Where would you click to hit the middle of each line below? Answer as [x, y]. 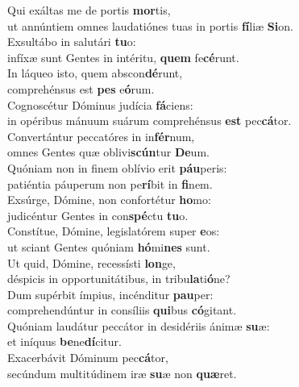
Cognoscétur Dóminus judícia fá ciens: [100, 104]
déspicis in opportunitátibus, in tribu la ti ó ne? [119, 279]
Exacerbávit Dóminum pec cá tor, [88, 358]
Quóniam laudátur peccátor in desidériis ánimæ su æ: [139, 325]
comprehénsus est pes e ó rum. [81, 88]
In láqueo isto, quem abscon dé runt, [95, 73]
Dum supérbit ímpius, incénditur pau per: [110, 294]
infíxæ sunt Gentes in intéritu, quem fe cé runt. [123, 57]
